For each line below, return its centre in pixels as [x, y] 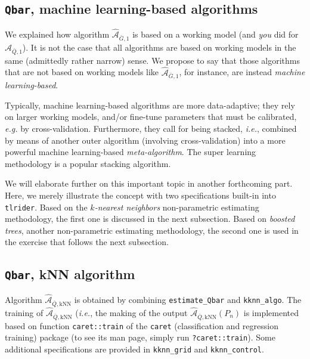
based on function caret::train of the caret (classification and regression [142, 325]
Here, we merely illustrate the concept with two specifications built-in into [140, 195]
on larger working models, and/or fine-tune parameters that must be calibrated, [151, 117]
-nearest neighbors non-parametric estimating [177, 207]
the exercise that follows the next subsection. [87, 242]
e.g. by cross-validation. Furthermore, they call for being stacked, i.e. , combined [151, 129]
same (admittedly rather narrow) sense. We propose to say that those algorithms [153, 60]
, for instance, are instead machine [242, 72]
